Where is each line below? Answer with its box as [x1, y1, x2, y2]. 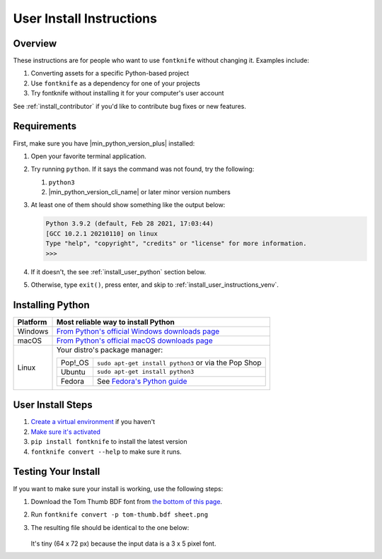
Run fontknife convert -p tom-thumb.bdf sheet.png [30, 510, 209, 519]
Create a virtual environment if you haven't [30, 418, 156, 426]
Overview [13, 37, 57, 49]
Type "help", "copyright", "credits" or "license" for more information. [45, 240, 307, 247]
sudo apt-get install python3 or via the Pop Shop [96, 358, 262, 367]
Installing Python [13, 299, 90, 311]
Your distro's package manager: [56, 345, 163, 355]
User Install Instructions [13, 11, 157, 26]
